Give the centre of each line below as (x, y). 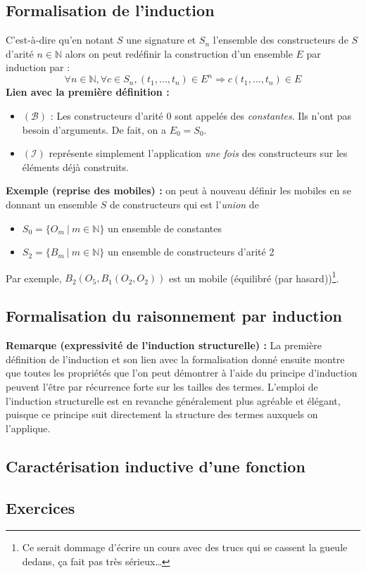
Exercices (40, 507)
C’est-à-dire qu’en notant (60, 40)
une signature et (161, 40)
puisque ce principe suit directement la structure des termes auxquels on (162, 414)
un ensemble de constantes (165, 228)
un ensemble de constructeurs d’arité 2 (191, 252)
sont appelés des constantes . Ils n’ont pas (263, 116)
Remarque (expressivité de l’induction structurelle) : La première (164, 345)
